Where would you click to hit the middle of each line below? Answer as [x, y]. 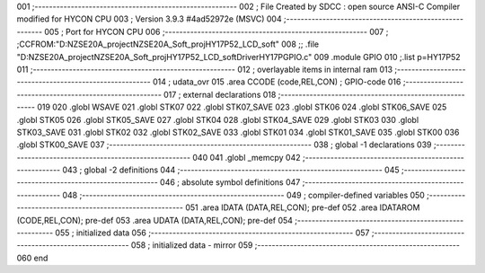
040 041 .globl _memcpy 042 [247, 157]
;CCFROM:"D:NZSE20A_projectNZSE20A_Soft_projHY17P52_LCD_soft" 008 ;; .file [168, 44]
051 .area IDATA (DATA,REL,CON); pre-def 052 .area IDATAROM [303, 207]
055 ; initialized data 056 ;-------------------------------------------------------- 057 [212, 233]
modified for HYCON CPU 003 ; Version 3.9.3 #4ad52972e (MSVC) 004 [149, 19]
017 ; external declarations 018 [220, 94]
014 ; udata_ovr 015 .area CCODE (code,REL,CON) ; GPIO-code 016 [277, 82]
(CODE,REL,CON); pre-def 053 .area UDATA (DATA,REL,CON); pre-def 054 [155, 220]
